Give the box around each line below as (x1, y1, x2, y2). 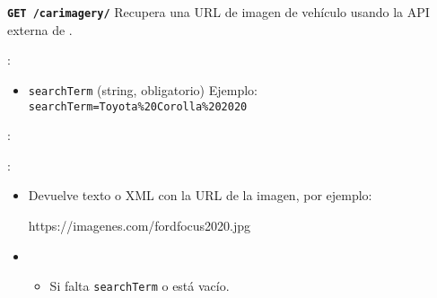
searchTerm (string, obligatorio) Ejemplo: (28, 80, 258, 99)
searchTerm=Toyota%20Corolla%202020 (28, 100, 248, 113)
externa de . (7, 20, 73, 39)
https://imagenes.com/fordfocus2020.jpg (28, 215, 251, 234)
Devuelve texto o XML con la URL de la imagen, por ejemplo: (28, 186, 372, 205)
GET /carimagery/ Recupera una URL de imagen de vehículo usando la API (7, 3, 430, 21)
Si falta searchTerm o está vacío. (49, 276, 230, 295)
